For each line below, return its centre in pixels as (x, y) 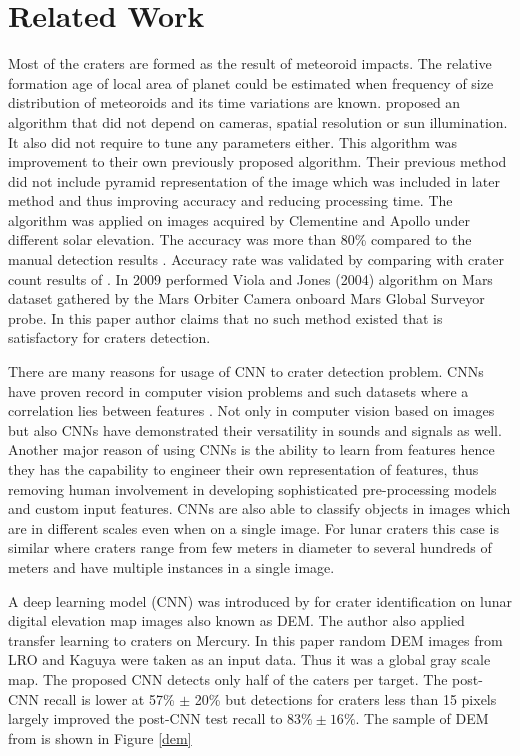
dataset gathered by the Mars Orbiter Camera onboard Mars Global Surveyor (246, 298)
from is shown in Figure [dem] (100, 737)
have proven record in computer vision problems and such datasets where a (238, 390)
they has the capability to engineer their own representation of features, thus (243, 469)
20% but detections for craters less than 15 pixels (345, 698)
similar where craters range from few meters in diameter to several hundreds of (250, 547)
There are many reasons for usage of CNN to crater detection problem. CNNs (246, 371)
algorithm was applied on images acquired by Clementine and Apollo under (239, 219)
